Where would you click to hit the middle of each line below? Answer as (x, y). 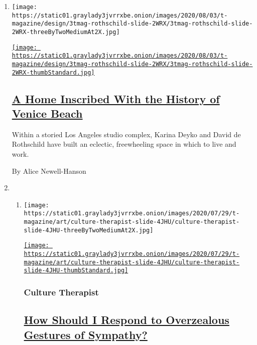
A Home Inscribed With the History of (116, 98)
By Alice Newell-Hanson (49, 170)
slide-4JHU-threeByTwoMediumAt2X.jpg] (89, 230)
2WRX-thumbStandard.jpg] (53, 72)
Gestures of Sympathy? (86, 334)
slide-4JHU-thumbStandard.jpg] (76, 271)
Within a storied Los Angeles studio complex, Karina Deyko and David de (126, 134)
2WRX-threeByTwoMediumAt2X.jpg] (66, 32)
